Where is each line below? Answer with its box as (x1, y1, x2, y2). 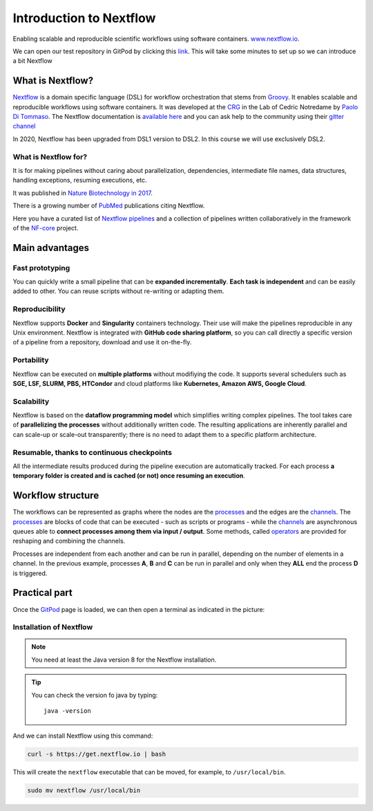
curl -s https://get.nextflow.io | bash (27, 750, 166, 758)
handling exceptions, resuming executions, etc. (12, 176, 148, 185)
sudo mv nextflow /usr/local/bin (27, 787, 141, 794)
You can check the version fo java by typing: (31, 691, 158, 699)
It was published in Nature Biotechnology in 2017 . (12, 189, 153, 197)
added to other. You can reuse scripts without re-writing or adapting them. (12, 287, 224, 295)
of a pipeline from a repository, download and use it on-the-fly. (12, 338, 192, 346)
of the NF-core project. (12, 223, 79, 232)
